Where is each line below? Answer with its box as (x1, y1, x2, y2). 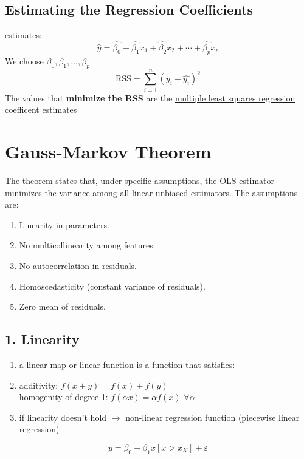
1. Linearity (5, 330, 80, 348)
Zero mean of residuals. (19, 300, 106, 313)
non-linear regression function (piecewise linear (125, 410, 300, 423)
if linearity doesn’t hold (19, 410, 107, 423)
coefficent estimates (5, 103, 77, 116)
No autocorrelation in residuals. (19, 259, 137, 272)
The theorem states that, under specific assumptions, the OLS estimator (5, 174, 274, 187)
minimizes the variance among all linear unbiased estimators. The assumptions (5, 186, 298, 199)
